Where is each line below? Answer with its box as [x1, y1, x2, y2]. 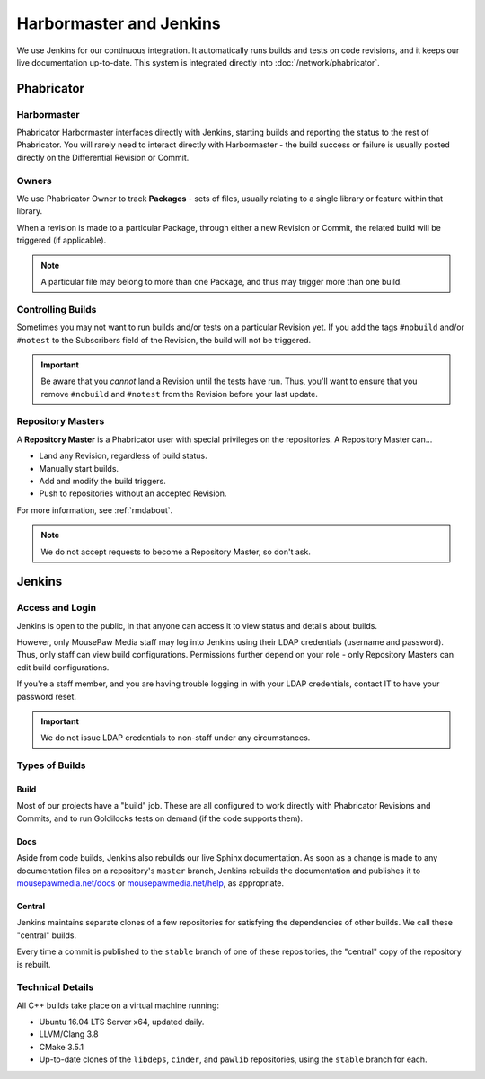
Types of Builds [16, 759, 86, 772]
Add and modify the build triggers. [39, 475, 166, 486]
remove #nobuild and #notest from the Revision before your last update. [40, 388, 318, 399]
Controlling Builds [16, 303, 97, 315]
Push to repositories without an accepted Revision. [39, 488, 227, 499]
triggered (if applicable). [16, 234, 107, 246]
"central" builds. [16, 930, 76, 941]
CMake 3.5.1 [39, 1041, 84, 1052]
